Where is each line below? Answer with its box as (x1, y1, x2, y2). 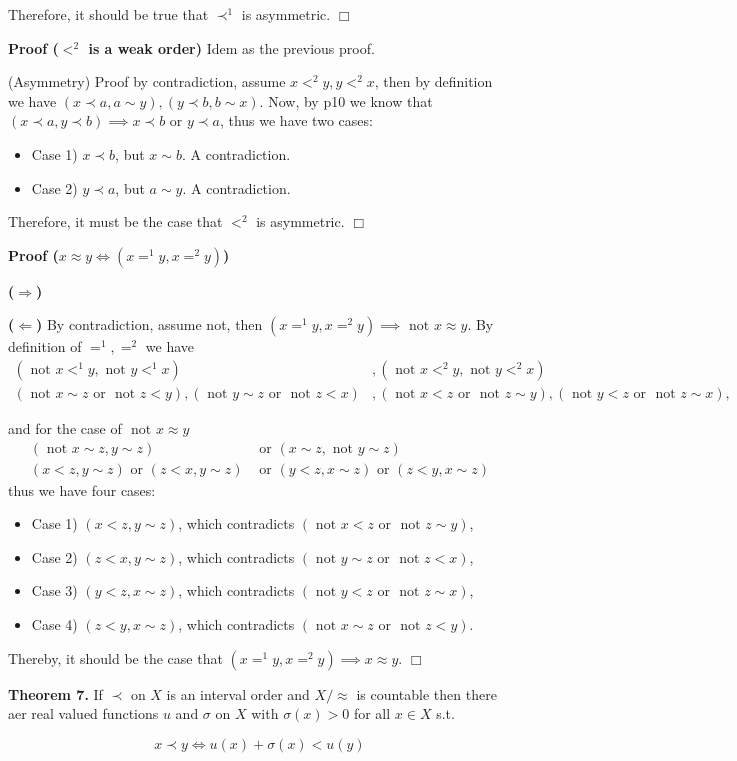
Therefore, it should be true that (8, 4, 209, 24)
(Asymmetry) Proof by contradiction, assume (8, 71, 286, 92)
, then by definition (374, 71, 493, 92)
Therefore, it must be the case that (8, 211, 223, 232)
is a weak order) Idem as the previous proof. (88, 37, 375, 58)
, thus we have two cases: (219, 110, 373, 131)
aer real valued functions (8, 703, 159, 724)
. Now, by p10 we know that (259, 90, 433, 111)
